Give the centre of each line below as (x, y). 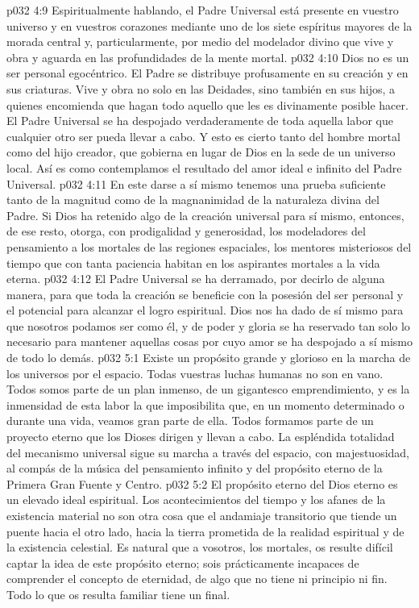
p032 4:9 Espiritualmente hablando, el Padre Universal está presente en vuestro (203, 10)
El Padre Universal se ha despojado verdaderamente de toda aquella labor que (200, 121)
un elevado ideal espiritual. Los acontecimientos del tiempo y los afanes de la (196, 500)
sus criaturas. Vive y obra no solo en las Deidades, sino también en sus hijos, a (201, 88)
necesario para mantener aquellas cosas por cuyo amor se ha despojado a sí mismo (209, 341)
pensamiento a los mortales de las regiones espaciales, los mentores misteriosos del (209, 246)
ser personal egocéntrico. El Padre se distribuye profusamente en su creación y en (207, 73)
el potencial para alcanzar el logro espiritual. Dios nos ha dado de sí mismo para (205, 310)
